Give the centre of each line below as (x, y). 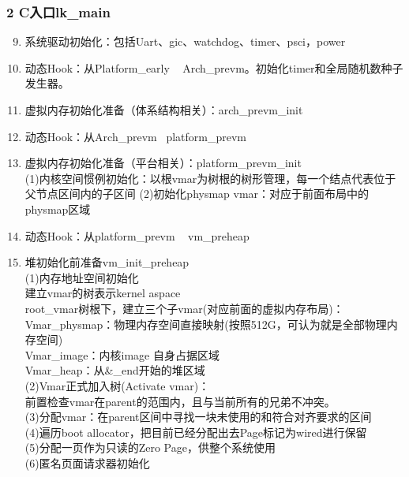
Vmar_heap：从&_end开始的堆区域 (115, 370)
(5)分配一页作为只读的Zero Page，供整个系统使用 (150, 447)
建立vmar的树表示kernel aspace (103, 293)
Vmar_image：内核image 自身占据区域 (122, 354)
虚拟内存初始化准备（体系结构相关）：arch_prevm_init (164, 110)
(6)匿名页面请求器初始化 (87, 462)
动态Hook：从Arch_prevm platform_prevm (135, 136)
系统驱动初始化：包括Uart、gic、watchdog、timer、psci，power (185, 41)
